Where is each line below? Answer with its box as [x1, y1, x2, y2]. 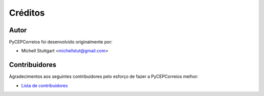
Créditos [9, 7, 45, 18]
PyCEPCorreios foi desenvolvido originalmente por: [9, 39, 112, 45]
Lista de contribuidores [21, 82, 68, 88]
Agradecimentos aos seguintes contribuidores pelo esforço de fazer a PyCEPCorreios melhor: [9, 73, 199, 79]
